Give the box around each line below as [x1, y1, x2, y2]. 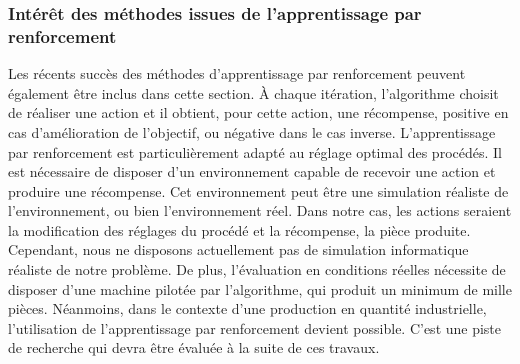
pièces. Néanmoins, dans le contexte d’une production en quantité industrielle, [8, 298, 487, 319]
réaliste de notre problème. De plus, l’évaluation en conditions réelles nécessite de [8, 259, 506, 280]
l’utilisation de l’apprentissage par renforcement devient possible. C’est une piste [8, 317, 502, 338]
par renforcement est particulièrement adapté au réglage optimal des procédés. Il [8, 141, 502, 162]
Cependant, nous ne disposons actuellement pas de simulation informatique [8, 239, 469, 260]
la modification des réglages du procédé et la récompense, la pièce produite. [8, 219, 471, 240]
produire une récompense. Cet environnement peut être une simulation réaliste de [8, 180, 509, 201]
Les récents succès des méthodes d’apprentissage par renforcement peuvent [8, 63, 466, 84]
